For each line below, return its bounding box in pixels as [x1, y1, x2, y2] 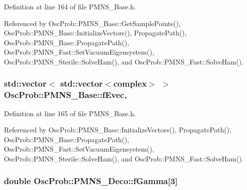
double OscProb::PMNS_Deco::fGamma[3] [4, 174, 178, 187]
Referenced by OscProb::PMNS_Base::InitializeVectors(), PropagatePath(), [4, 125, 232, 135]
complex [113, 77, 147, 90]
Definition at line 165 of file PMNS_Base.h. [4, 108, 136, 118]
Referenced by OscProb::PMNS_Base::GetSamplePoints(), [4, 18, 181, 28]
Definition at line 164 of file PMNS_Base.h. [4, 1, 136, 11]
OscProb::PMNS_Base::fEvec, [4, 89, 127, 101]
